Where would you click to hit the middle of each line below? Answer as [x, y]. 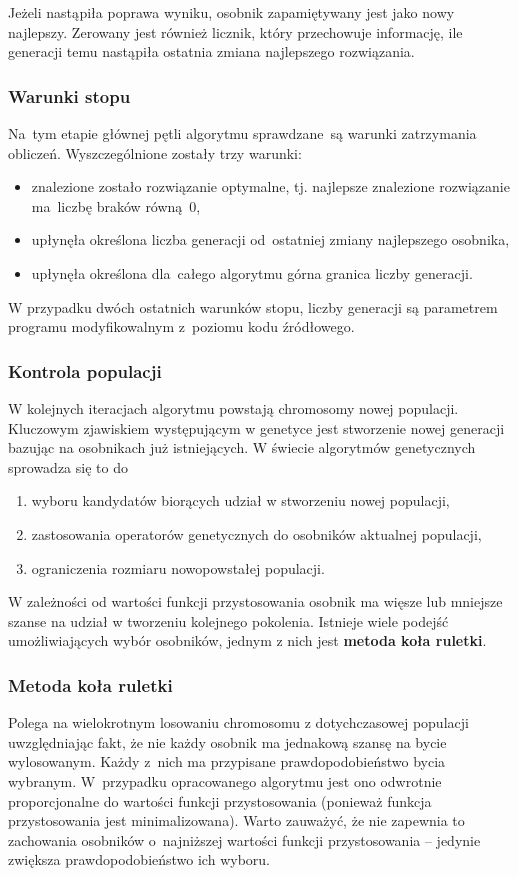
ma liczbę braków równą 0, [116, 205]
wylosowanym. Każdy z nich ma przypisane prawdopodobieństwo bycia [227, 761]
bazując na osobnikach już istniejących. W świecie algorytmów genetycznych [242, 447]
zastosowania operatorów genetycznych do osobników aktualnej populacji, [256, 533]
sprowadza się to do [68, 466]
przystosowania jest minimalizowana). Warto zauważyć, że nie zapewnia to [236, 820]
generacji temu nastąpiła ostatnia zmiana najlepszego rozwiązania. [211, 51]
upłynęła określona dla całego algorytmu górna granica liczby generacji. [252, 272]
